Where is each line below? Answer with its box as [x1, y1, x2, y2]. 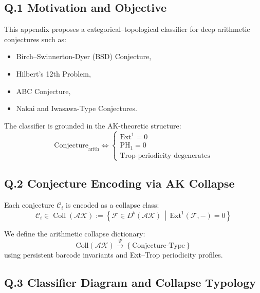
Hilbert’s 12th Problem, [16, 68, 91, 79]
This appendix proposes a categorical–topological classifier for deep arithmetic [4, 24, 250, 34]
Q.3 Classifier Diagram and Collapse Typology [4, 274, 256, 290]
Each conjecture [4, 199, 54, 210]
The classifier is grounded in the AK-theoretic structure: [4, 120, 181, 131]
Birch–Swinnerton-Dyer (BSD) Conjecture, [16, 51, 152, 62]
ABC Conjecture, [16, 85, 71, 96]
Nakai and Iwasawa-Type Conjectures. [16, 103, 137, 114]
